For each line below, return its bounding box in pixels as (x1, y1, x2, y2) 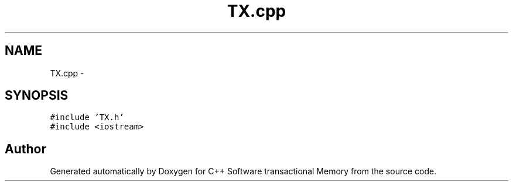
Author (5, 141, 46, 156)
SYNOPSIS (5, 88, 69, 103)
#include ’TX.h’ (50, 113, 124, 122)
